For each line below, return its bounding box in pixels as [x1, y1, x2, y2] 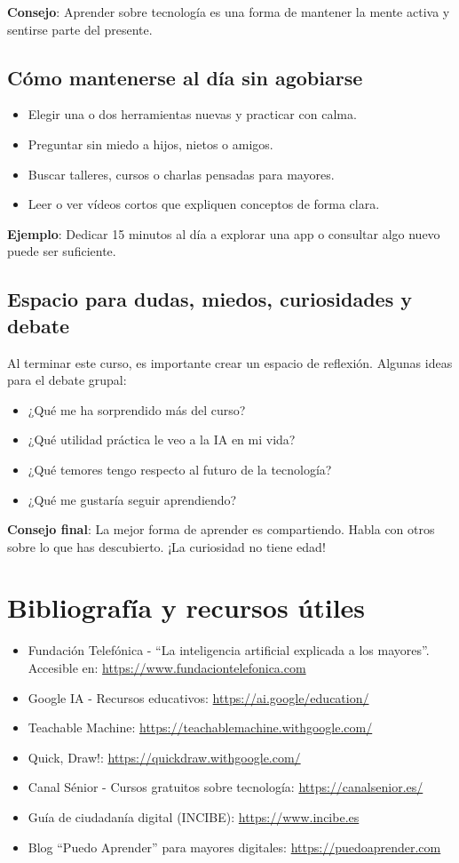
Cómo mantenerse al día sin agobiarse [7, 63, 363, 91]
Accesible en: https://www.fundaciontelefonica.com [28, 659, 306, 677]
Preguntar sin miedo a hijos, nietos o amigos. [28, 134, 273, 153]
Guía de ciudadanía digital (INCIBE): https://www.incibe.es [28, 807, 360, 826]
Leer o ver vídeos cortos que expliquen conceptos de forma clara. [28, 195, 380, 213]
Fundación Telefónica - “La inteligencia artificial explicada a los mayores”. [28, 641, 430, 659]
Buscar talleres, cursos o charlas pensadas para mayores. [28, 164, 335, 183]
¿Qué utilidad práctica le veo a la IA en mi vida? [28, 430, 296, 449]
